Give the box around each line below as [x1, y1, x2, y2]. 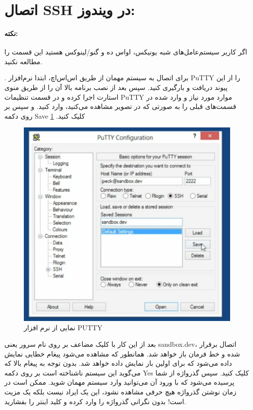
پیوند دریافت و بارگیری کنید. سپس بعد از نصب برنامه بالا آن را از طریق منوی [4, 82, 228, 92]
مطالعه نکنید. [4, 56, 42, 66]
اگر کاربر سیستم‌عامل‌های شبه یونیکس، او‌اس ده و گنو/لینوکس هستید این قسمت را [4, 47, 247, 57]
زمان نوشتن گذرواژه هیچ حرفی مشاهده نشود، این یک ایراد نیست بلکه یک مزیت [4, 387, 236, 397]
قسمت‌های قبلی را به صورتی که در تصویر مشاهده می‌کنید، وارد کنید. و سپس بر [4, 101, 236, 111]
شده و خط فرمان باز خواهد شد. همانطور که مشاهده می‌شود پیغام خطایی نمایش [4, 348, 240, 358]
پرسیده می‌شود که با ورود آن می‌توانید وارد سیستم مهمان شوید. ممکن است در [4, 377, 235, 387]
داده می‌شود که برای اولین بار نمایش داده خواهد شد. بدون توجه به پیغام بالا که [4, 358, 232, 368]
